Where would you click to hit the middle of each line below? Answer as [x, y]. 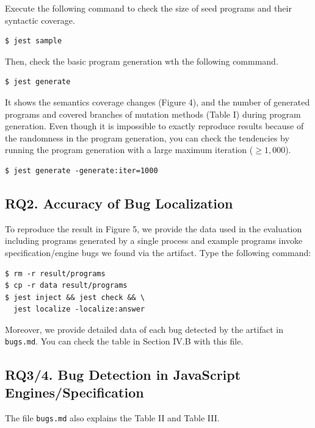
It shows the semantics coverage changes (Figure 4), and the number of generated [157, 102]
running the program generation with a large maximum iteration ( [129, 150]
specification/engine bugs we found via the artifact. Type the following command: [158, 252]
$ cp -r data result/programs [66, 286]
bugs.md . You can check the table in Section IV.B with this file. [124, 341]
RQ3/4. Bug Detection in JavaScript [123, 374]
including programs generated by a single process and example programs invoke [154, 241]
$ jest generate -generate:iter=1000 [81, 170]
